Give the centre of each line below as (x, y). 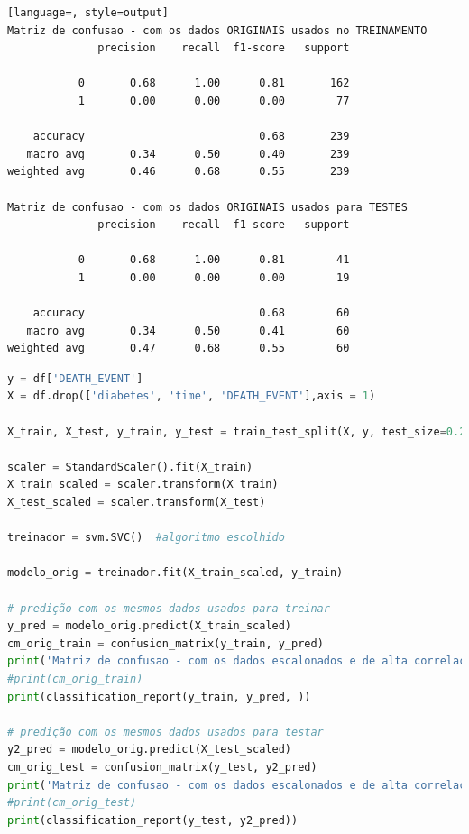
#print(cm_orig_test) (72, 803)
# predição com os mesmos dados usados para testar (166, 732)
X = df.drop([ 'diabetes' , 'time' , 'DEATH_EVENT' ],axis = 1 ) (192, 396)
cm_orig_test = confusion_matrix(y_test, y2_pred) (162, 767)
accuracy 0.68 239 (191, 137)
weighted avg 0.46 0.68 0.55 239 (179, 172)
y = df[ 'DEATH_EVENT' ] (75, 378)
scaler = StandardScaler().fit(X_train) (130, 467)
